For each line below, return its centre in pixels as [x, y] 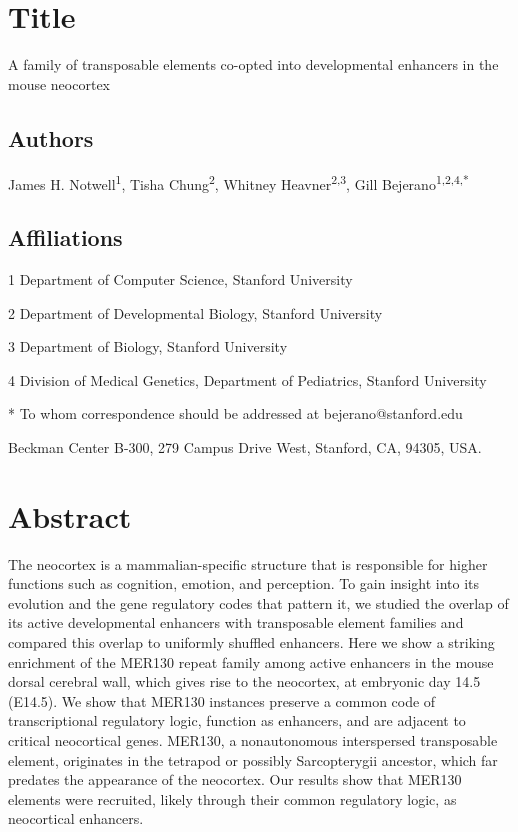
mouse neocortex [59, 83]
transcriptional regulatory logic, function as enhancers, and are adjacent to [237, 720]
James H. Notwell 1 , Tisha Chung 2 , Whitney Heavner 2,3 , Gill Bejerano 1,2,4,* [238, 182]
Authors [51, 137]
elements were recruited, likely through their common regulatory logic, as [232, 798]
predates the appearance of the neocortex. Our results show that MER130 [235, 779]
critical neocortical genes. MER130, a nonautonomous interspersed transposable [253, 740]
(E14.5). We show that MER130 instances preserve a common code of [222, 700]
